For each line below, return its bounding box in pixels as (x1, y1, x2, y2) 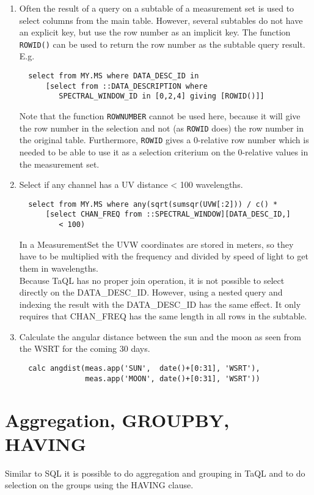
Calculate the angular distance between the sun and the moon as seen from (19, 330, 301, 343)
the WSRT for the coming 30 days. (19, 342, 150, 355)
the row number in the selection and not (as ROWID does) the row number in (19, 121, 304, 134)
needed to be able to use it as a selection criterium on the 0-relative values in (19, 145, 309, 158)
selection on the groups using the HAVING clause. (5, 478, 194, 491)
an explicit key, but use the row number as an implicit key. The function (19, 26, 291, 39)
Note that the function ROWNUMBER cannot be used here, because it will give (19, 110, 301, 122)
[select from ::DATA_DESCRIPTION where (45, 81, 208, 91)
